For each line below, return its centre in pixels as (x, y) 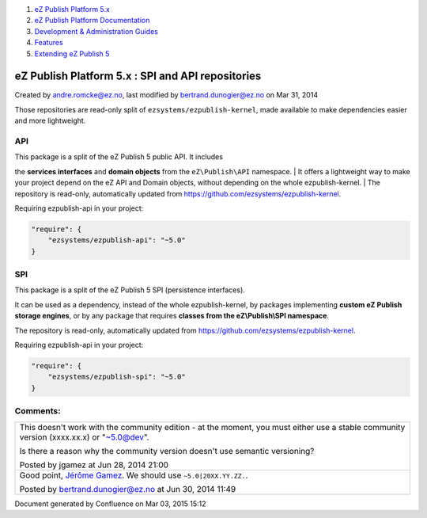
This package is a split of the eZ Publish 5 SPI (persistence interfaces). (130, 290)
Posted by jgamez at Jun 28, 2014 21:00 (94, 465)
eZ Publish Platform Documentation (92, 21)
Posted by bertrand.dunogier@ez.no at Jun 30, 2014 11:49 (128, 489)
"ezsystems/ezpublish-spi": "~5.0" (117, 377)
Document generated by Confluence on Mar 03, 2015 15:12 (110, 504)
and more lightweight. (50, 121)
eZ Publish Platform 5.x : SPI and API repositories (138, 76)
